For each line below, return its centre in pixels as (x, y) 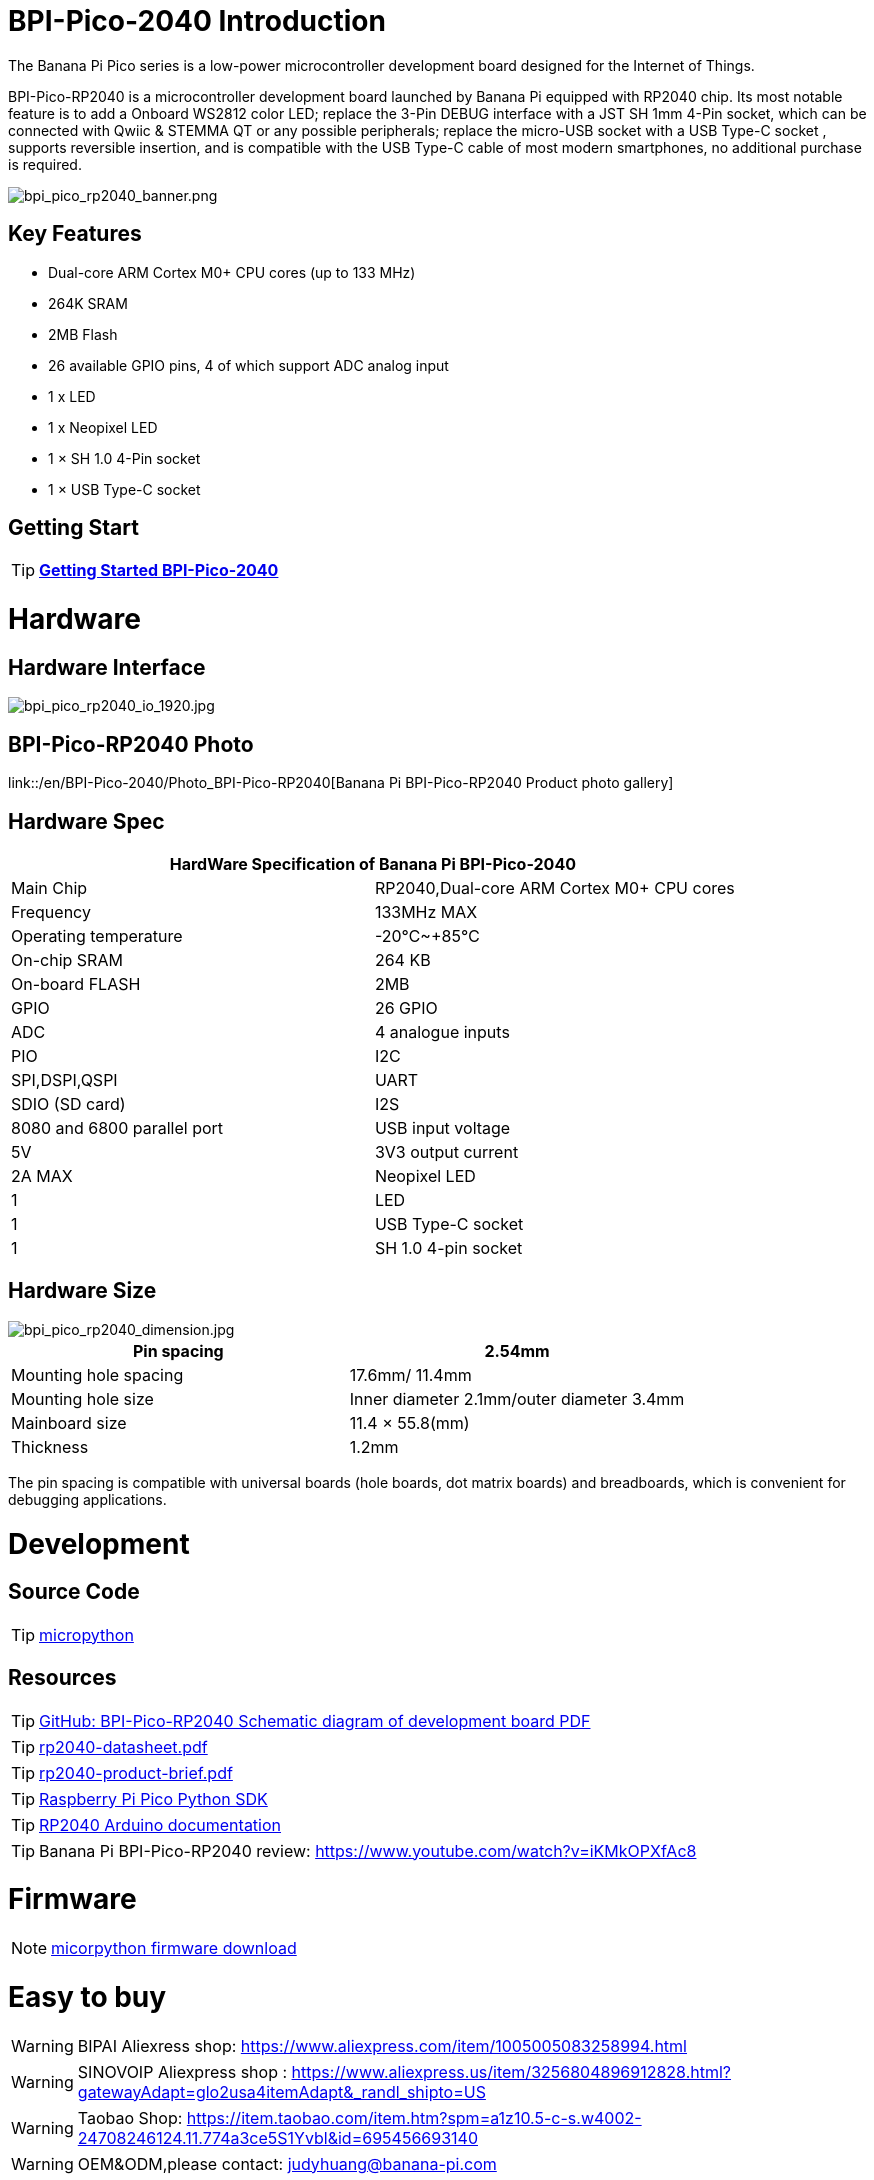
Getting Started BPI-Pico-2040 (159, 570)
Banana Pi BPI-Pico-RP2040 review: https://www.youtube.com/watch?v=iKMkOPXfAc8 (368, 1850)
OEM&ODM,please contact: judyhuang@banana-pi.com (287, 2163)
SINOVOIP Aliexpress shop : (182, 2071)
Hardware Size (82, 1291)
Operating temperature (97, 936)
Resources (62, 1678)
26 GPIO (406, 1008)
